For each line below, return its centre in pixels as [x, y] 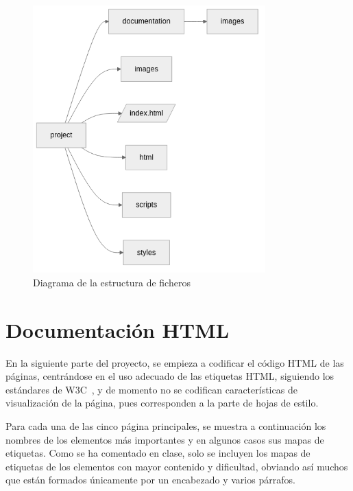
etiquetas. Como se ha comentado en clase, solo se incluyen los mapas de [158, 453]
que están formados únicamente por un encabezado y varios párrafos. [150, 480]
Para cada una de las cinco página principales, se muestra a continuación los [166, 425]
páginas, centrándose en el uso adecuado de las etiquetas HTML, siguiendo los [170, 376]
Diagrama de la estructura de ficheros [112, 282]
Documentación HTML [118, 329]
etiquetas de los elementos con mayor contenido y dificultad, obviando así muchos [177, 466]
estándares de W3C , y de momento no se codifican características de [151, 389]
